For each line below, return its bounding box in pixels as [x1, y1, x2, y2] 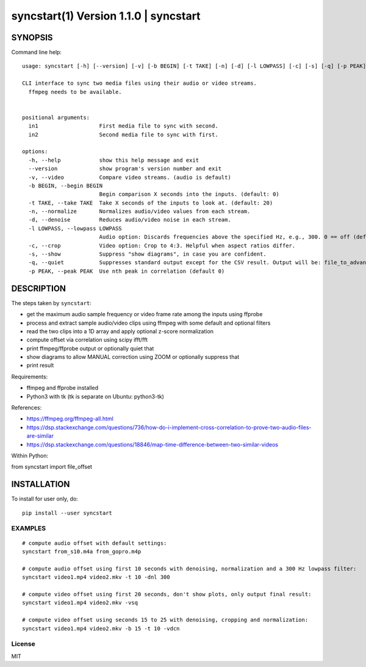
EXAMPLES [11, 524, 46, 533]
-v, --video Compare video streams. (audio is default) [28, 174, 231, 181]
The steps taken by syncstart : [11, 299, 91, 306]
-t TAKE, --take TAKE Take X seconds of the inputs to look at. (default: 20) [28, 199, 273, 206]
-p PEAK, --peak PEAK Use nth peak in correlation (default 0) [28, 267, 225, 275]
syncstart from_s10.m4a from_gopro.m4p [22, 548, 142, 555]
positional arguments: [22, 114, 90, 121]
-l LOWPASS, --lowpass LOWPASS [28, 225, 122, 232]
